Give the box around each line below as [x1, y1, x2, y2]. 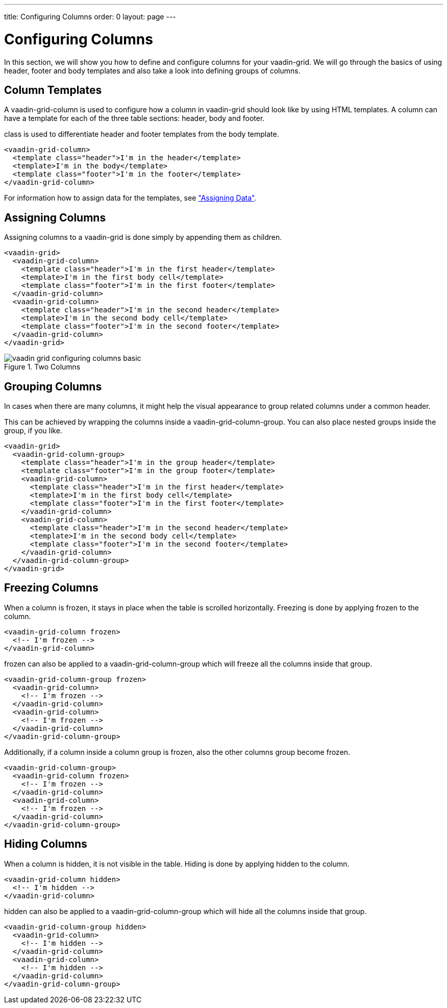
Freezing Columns [4, 581, 98, 595]
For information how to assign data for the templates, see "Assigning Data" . [4, 193, 257, 203]
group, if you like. [4, 426, 62, 435]
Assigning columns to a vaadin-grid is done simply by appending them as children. [4, 233, 282, 242]
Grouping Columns [4, 380, 102, 393]
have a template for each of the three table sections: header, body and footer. [4, 114, 265, 123]
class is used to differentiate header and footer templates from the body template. [4, 130, 279, 139]
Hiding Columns [4, 838, 87, 851]
